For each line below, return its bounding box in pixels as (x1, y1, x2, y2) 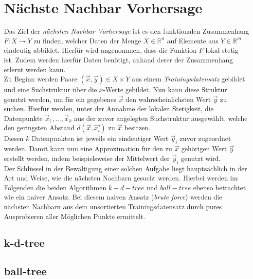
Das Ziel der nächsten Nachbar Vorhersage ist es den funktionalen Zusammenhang (4, 26, 249, 36)
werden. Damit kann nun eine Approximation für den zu (4, 143, 172, 154)
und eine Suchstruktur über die (4, 84, 97, 95)
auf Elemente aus (167, 35, 218, 45)
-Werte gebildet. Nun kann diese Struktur (103, 84, 227, 95)
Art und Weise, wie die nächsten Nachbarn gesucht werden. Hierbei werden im (4, 173, 238, 183)
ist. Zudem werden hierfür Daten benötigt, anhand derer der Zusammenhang (4, 54, 233, 64)
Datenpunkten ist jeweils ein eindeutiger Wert (31, 133, 169, 143)
